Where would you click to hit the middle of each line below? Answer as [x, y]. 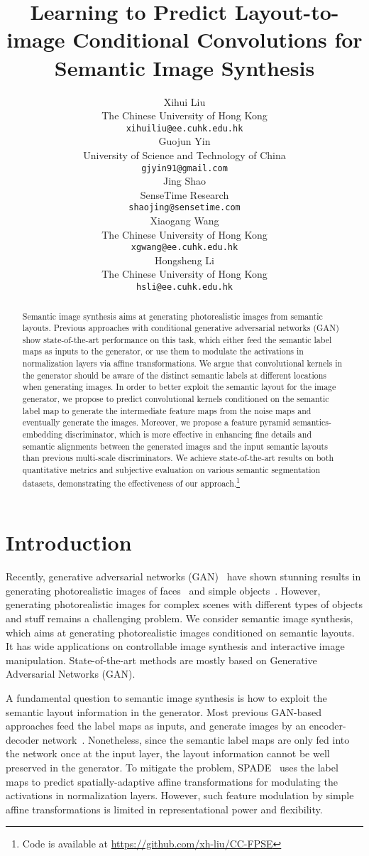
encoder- [327, 726]
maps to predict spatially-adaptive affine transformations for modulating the [172, 781]
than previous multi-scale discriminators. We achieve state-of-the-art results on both [178, 458]
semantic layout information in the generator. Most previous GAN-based [164, 711]
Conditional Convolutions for [217, 39]
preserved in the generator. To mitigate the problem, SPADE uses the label [172, 767]
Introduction [69, 542]
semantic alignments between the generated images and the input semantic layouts [175, 446]
